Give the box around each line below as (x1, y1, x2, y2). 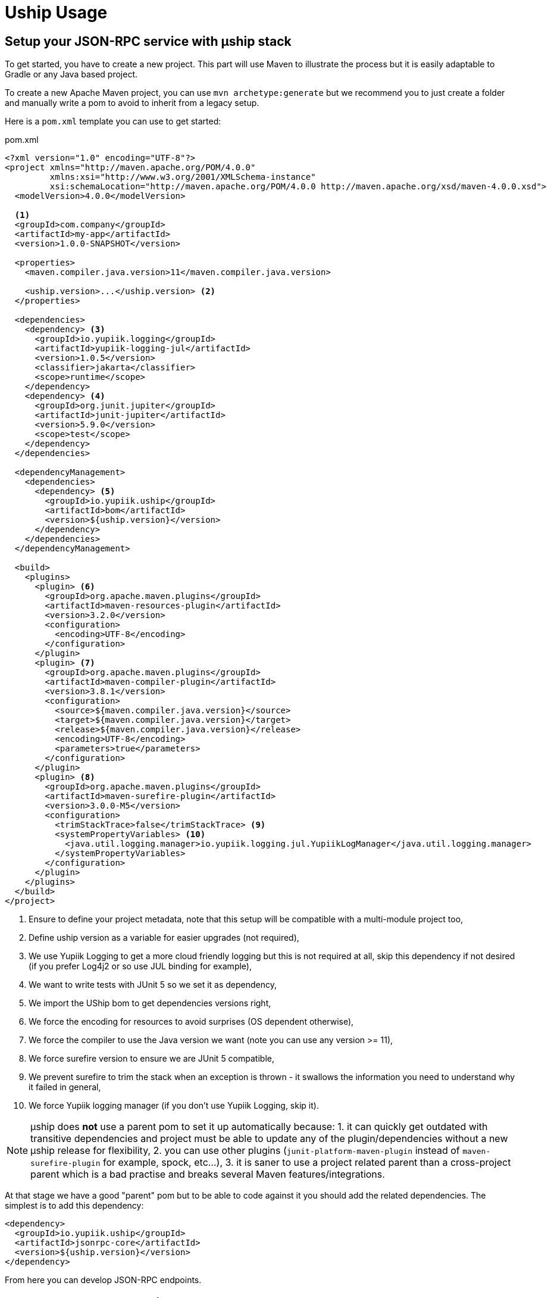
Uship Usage (5, 2, 108, 23)
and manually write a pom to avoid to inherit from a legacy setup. (5, 98, 259, 108)
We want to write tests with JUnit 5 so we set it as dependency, (29, 979, 277, 990)
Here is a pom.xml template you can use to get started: (5, 116, 221, 127)
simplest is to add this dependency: (5, 1200, 144, 1211)
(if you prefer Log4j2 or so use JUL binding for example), (29, 961, 252, 972)
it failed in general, (29, 1082, 101, 1093)
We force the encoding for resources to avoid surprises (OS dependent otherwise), (29, 1016, 354, 1027)
